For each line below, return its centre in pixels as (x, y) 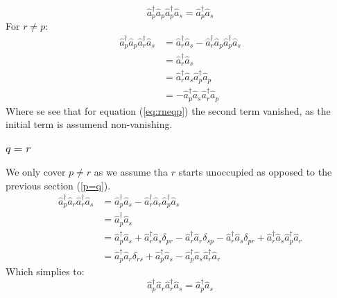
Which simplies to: (45, 271)
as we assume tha (131, 172)
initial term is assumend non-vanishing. (89, 124)
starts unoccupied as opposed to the (255, 172)
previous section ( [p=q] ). (58, 185)
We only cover (36, 172)
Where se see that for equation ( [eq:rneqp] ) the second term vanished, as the (168, 110)
